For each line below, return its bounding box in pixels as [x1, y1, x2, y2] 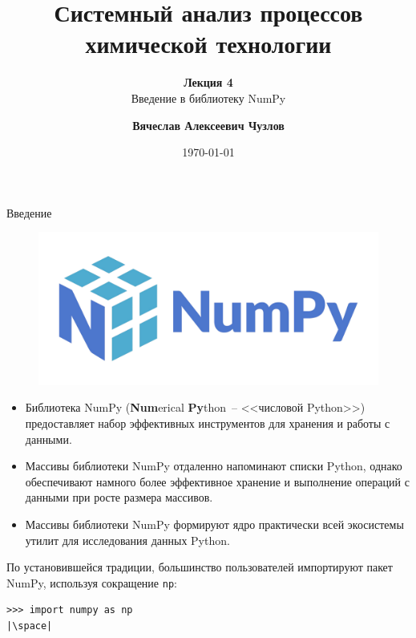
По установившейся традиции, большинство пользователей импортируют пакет [6, 559, 393, 575]
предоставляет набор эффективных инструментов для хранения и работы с [25, 414, 390, 431]
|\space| [6, 620, 53, 632]
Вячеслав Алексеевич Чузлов [132, 116, 285, 133]
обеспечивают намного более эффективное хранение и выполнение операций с [25, 473, 410, 490]
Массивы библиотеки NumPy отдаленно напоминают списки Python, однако [25, 457, 402, 474]
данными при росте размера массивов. [25, 489, 213, 506]
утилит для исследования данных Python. [25, 531, 230, 548]
